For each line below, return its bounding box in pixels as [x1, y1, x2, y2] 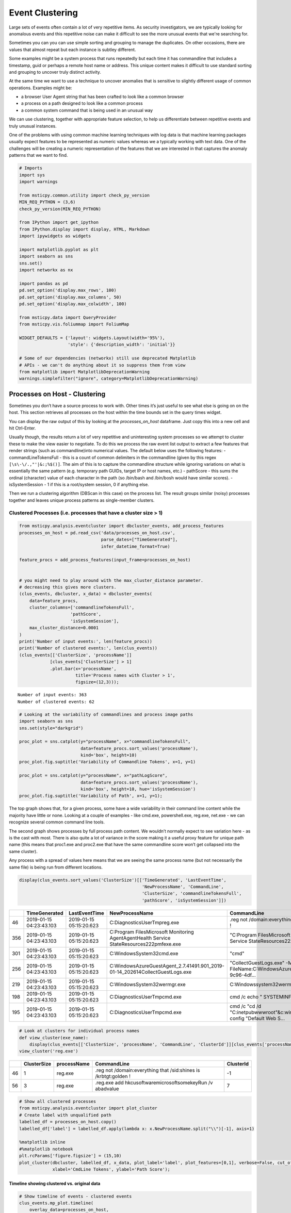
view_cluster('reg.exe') [19, 1049, 79, 1054]
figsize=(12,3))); [75, 679, 119, 685]
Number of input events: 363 [17, 692, 87, 698]
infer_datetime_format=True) [101, 543, 170, 549]
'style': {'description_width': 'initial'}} [67, 342, 176, 347]
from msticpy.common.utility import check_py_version [19, 192, 150, 198]
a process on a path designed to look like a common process [21, 100, 143, 106]
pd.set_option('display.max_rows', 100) [19, 288, 116, 293]
